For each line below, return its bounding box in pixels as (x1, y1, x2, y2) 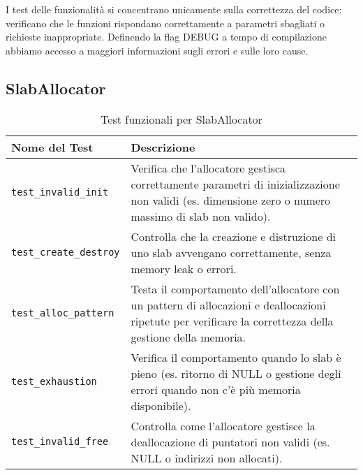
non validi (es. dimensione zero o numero (131, 191, 331, 208)
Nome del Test (11, 138, 94, 155)
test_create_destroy (11, 247, 120, 258)
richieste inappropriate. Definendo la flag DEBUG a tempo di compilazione (6, 29, 327, 44)
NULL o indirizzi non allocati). (131, 449, 283, 466)
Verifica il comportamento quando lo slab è (131, 349, 341, 365)
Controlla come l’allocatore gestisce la (131, 417, 316, 434)
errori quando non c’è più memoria (131, 381, 301, 397)
